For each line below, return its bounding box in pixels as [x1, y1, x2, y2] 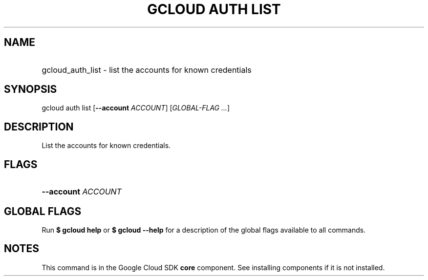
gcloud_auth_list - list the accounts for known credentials [42, 65, 252, 75]
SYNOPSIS [4, 83, 57, 96]
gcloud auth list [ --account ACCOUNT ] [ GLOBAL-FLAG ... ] [42, 104, 230, 112]
